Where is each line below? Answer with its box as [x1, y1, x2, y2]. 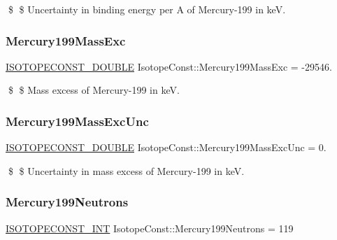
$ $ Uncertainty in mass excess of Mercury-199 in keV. [8, 163, 245, 178]
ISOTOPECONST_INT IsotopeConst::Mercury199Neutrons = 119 [6, 220, 294, 235]
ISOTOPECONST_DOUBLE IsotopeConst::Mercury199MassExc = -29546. [6, 59, 332, 73]
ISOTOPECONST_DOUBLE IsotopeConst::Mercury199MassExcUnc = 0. [6, 140, 327, 155]
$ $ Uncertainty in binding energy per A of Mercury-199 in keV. [8, 2, 286, 16]
